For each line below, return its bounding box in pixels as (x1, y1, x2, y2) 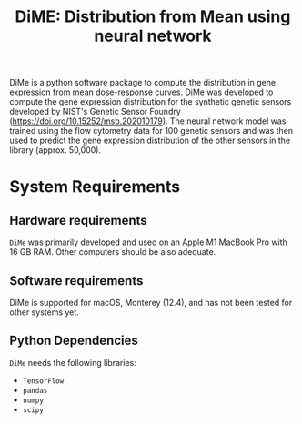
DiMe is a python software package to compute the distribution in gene (9, 77, 276, 88)
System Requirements (9, 177, 180, 197)
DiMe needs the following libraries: (9, 357, 136, 368)
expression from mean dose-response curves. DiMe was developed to (9, 86, 274, 97)
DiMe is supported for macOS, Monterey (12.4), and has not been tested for (9, 298, 293, 308)
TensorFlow (22, 376, 65, 386)
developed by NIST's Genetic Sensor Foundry (9, 106, 182, 117)
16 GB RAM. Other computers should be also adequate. (9, 247, 216, 257)
